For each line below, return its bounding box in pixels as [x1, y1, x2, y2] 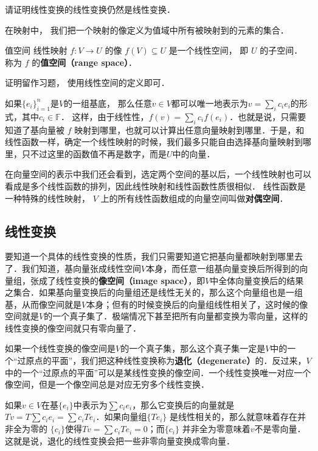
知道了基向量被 [5, 123, 64, 136]
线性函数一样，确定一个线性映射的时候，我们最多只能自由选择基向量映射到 [5, 135, 303, 148]
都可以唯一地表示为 [171, 96, 248, 109]
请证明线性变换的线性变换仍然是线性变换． [5, 3, 175, 15]
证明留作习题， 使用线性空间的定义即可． [5, 76, 170, 89]
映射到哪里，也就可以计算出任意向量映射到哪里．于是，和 [74, 123, 305, 136]
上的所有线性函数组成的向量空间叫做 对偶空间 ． [100, 191, 288, 204]
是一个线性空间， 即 [168, 44, 249, 57]
